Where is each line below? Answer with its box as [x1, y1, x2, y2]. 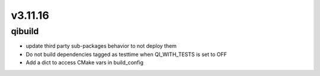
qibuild [11, 26, 39, 37]
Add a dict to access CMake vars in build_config [25, 59, 144, 66]
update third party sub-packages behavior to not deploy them [25, 42, 177, 49]
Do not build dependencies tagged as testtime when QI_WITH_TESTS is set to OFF [25, 51, 228, 58]
